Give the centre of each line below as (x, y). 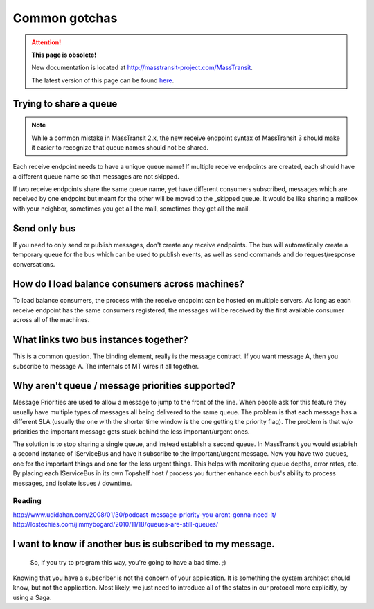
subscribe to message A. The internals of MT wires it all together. (106, 366)
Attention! (46, 42)
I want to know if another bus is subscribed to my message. (144, 544)
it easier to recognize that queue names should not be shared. (120, 147)
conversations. (34, 264)
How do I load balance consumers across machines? (129, 284)
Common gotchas (65, 18)
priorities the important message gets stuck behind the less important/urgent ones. (131, 431)
